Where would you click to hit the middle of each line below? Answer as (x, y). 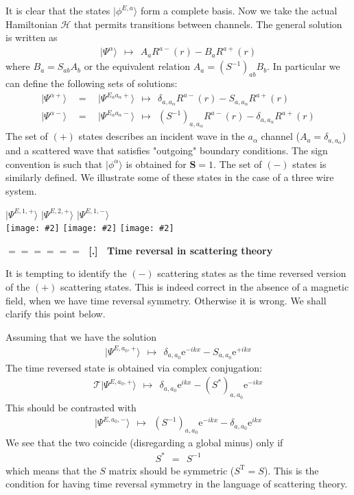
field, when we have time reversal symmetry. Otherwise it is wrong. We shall (166, 300)
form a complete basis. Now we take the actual (239, 10)
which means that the (51, 470)
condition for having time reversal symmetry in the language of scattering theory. (177, 484)
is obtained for (156, 164)
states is (309, 164)
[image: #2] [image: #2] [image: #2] (90, 229)
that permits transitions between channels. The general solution (208, 24)
